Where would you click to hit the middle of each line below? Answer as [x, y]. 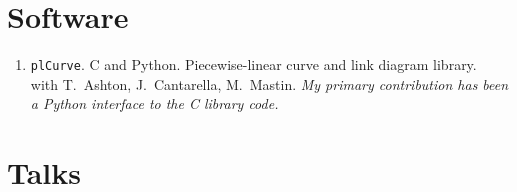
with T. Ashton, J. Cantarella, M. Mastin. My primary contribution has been [269, 83]
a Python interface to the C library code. [154, 103]
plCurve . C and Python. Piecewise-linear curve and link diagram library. [253, 64]
